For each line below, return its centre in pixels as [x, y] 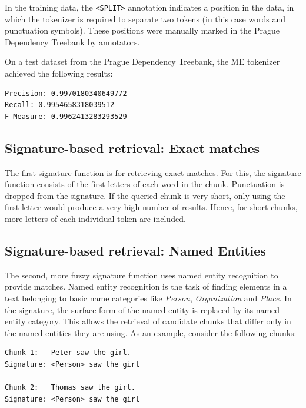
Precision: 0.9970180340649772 [66, 93]
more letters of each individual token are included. [95, 218]
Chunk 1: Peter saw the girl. [68, 353]
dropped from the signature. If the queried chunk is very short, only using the [145, 195]
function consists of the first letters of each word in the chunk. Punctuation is [145, 184]
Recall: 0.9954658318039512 [60, 105]
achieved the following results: [59, 73]
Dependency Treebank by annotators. [72, 42]
